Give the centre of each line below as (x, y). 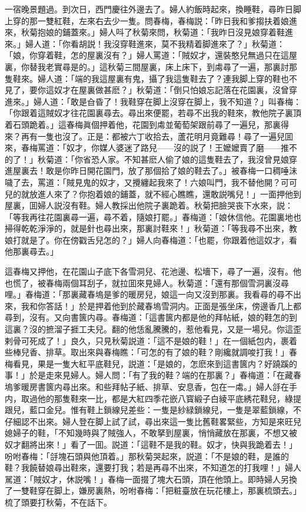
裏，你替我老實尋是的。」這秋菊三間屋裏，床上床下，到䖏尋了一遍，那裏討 (147, 66)
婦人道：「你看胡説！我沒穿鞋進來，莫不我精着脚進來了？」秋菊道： (155, 43)
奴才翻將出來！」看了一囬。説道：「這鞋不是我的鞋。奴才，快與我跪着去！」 (151, 444)
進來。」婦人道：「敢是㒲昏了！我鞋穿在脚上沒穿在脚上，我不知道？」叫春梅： (153, 101)
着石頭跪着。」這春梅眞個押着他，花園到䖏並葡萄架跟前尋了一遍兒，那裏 (143, 124)
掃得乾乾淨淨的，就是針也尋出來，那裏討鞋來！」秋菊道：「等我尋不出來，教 (151, 228)
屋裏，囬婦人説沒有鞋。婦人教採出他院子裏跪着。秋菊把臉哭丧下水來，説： (149, 205)
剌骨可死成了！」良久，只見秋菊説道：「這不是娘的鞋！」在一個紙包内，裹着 (151, 340)
